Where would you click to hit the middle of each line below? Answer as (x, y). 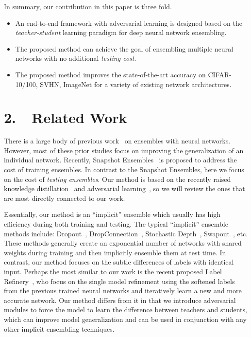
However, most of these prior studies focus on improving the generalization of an (124, 150)
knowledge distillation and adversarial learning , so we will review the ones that (125, 188)
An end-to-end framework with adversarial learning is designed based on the (129, 23)
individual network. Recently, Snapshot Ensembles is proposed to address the (120, 160)
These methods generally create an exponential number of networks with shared (123, 243)
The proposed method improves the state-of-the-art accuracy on (110, 74)
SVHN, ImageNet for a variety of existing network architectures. (136, 84)
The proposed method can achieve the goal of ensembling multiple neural (124, 48)
